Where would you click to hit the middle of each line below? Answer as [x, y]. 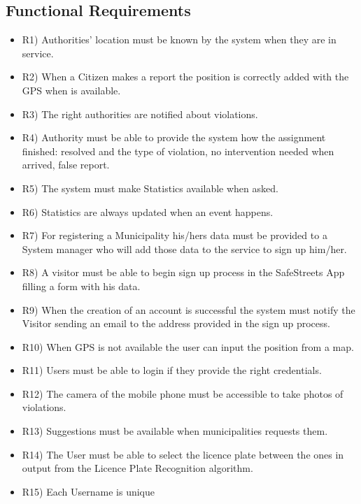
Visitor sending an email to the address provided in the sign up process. [176, 323]
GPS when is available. [71, 90]
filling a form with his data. [81, 286]
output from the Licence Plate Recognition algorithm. [137, 468]
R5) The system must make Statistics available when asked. [150, 188]
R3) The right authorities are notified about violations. [140, 114]
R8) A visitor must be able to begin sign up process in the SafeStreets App [183, 272]
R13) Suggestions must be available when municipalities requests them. [175, 431]
